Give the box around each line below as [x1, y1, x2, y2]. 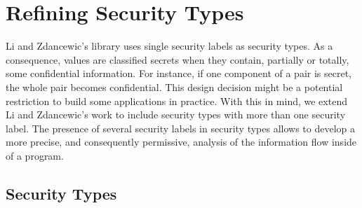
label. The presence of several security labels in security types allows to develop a [6, 120, 356, 135]
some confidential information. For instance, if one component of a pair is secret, [6, 66, 351, 81]
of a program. [6, 148, 64, 162]
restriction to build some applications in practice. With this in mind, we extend [6, 93, 347, 108]
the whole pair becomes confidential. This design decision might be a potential [6, 79, 343, 94]
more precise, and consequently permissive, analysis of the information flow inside [6, 134, 357, 149]
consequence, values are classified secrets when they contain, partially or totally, [6, 52, 349, 67]
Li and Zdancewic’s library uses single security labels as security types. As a [6, 39, 333, 53]
